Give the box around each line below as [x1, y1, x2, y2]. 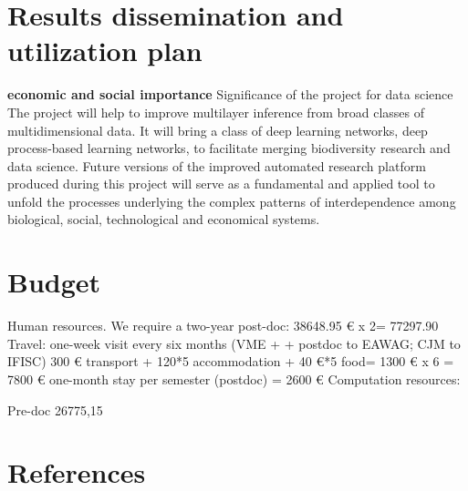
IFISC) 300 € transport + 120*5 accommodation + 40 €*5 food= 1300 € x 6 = [7, 352, 454, 371]
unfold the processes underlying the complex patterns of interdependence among [7, 191, 456, 210]
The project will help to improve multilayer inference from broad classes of [7, 102, 425, 121]
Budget [7, 263, 101, 301]
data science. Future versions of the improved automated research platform [7, 156, 426, 175]
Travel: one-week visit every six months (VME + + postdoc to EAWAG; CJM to [7, 333, 461, 353]
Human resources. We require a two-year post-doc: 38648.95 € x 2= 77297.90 [7, 316, 439, 335]
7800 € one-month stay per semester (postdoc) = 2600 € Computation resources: [7, 369, 461, 388]
